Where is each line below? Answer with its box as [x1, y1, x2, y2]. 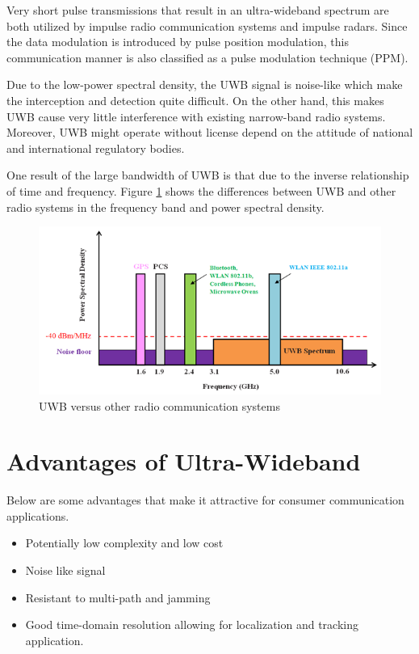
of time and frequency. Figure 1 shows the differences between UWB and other [6, 182, 396, 199]
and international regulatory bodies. [6, 139, 185, 156]
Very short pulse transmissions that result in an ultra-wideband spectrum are [6, 2, 389, 18]
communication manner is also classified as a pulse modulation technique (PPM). [6, 49, 409, 65]
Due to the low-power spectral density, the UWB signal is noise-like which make [6, 76, 403, 93]
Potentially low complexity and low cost [25, 534, 224, 551]
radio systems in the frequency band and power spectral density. [6, 198, 325, 215]
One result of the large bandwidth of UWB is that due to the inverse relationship [6, 167, 409, 184]
